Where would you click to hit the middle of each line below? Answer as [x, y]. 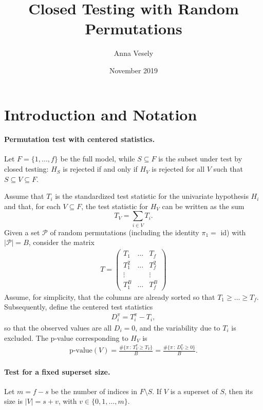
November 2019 [134, 70]
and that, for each [32, 206]
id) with [233, 232]
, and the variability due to [178, 328]
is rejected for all [178, 169]
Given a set [22, 232]
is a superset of [194, 391]
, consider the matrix [61, 242]
